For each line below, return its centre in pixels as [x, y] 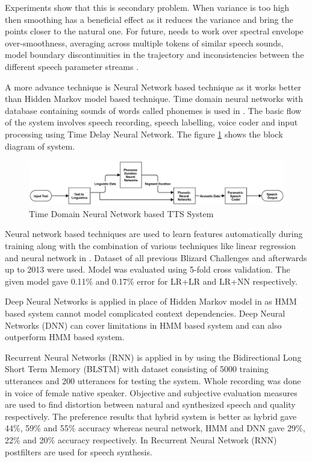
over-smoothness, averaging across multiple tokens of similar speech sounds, [144, 43]
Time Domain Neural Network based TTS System [121, 213]
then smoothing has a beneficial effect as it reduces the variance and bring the [149, 19]
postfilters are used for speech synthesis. [79, 451]
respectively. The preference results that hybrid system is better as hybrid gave [151, 416]
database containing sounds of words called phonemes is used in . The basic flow [153, 110]
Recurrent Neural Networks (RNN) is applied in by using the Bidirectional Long [153, 357]
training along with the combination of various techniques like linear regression [151, 246]
